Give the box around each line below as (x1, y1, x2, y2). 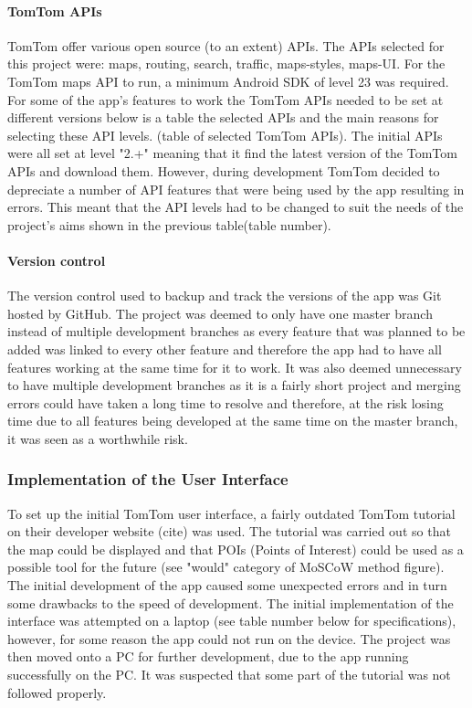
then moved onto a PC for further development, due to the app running (7, 647, 409, 666)
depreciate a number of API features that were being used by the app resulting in (7, 179, 465, 198)
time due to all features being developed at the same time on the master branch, (7, 411, 458, 430)
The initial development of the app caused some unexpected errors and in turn (7, 576, 447, 595)
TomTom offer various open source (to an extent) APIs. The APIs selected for (7, 36, 445, 55)
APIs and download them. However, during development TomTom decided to (7, 161, 440, 180)
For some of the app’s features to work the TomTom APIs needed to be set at (7, 90, 444, 109)
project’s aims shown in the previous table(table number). (7, 215, 331, 234)
